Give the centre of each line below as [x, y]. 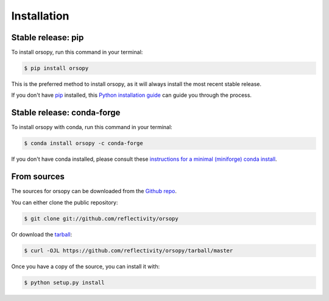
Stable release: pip [48, 37]
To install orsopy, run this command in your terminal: [77, 52]
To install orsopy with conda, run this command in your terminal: [92, 127]
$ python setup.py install [64, 282]
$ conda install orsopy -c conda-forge [83, 143]
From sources [38, 177]
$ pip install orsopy [56, 68]
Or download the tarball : [42, 234]
